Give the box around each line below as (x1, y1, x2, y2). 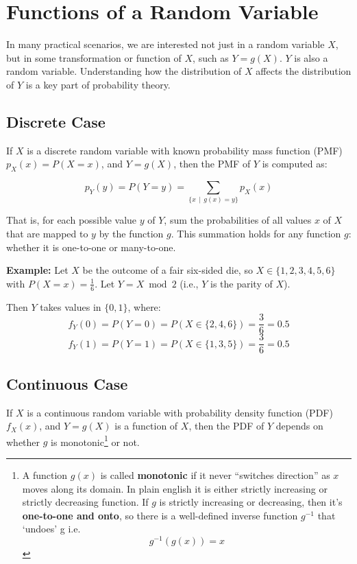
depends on (275, 419, 323, 433)
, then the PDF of (188, 419, 264, 433)
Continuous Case (6, 373, 128, 394)
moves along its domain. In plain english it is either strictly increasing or (22, 481, 328, 495)
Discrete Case (6, 110, 106, 132)
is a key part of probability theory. (25, 77, 171, 91)
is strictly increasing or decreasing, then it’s (159, 495, 343, 509)
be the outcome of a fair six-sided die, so (82, 263, 253, 277)
